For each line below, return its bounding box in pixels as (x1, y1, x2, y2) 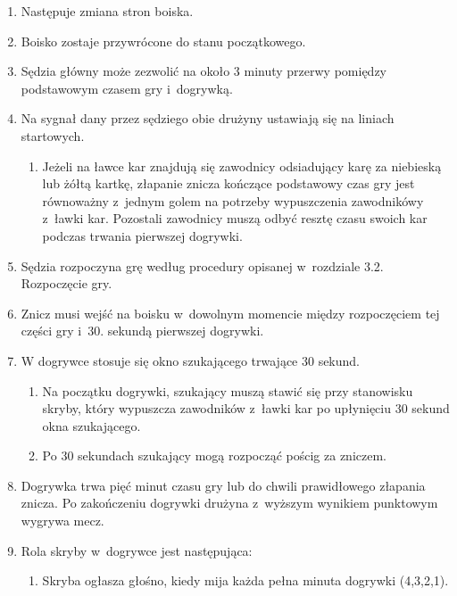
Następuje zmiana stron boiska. (21, 2, 194, 20)
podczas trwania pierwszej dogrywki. (42, 226, 243, 244)
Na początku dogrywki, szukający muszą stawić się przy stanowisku (42, 381, 413, 400)
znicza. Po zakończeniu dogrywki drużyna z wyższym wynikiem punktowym (21, 493, 438, 512)
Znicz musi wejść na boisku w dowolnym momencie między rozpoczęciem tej (21, 303, 440, 322)
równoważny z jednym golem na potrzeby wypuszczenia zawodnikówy (42, 191, 424, 210)
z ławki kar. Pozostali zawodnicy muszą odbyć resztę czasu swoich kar (42, 209, 428, 228)
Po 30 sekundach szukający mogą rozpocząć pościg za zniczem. (42, 446, 386, 465)
